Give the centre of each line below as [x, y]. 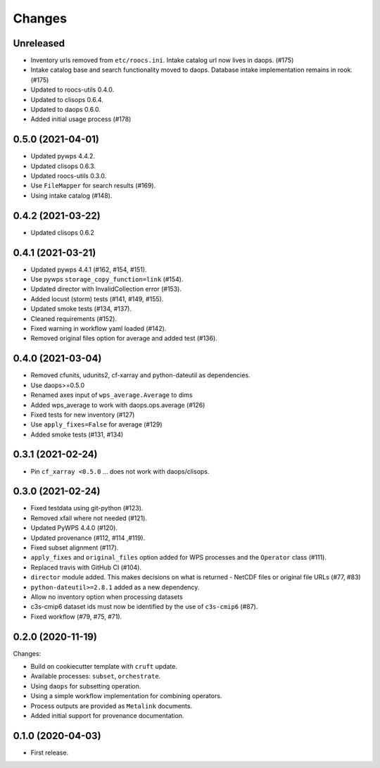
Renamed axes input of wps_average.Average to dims [112, 395]
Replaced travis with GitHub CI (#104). [86, 567]
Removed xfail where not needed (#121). [89, 518]
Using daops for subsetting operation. [86, 686]
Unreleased [39, 43]
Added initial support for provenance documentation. [107, 716]
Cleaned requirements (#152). [74, 319]
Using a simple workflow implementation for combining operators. [126, 696]
